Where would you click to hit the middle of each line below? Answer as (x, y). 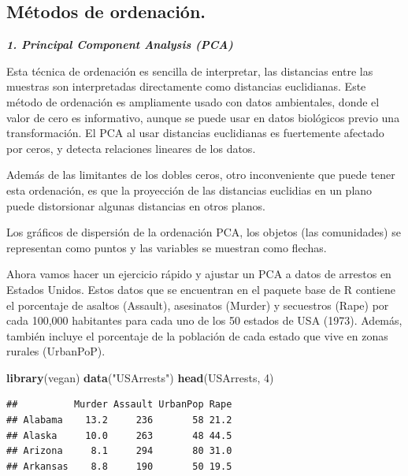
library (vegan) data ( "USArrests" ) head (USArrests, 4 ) (140, 377)
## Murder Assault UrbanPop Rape (119, 405)
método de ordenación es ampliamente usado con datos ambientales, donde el (193, 101)
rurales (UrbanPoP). (56, 351)
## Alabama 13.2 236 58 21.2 (119, 420)
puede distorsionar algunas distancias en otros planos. (136, 205)
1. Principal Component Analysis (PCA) (120, 45)
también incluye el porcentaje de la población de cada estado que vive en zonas (197, 335)
